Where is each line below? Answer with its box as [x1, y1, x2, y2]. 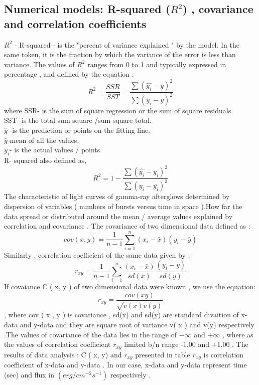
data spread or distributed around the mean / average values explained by [4, 211, 233, 221]
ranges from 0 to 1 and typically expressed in [87, 59, 226, 69]
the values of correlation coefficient [4, 339, 111, 349]
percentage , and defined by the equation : [4, 69, 134, 79]
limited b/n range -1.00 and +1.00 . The [124, 339, 248, 349]
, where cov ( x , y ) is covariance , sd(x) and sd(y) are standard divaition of [4, 309, 239, 320]
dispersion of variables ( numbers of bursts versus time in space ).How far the [4, 201, 242, 212]
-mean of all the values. [7, 134, 79, 145]
